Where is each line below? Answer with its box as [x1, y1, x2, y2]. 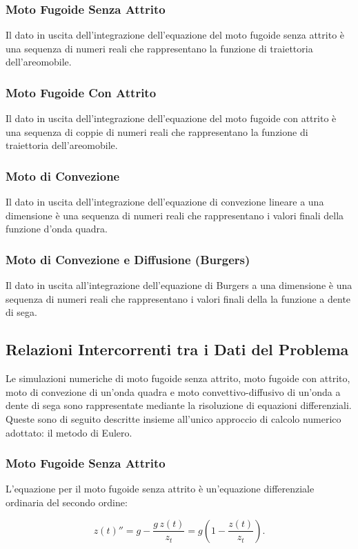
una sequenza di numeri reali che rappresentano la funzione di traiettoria [6, 41, 313, 55]
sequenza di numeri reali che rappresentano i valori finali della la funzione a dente [6, 291, 351, 306]
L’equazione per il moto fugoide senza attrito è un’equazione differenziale [6, 481, 315, 496]
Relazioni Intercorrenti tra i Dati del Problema [6, 339, 349, 360]
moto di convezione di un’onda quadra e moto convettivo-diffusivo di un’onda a [6, 384, 341, 399]
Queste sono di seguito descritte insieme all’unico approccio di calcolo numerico [6, 411, 341, 426]
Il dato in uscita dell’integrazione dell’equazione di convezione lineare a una [6, 194, 324, 209]
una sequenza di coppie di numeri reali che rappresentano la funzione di [6, 124, 308, 139]
